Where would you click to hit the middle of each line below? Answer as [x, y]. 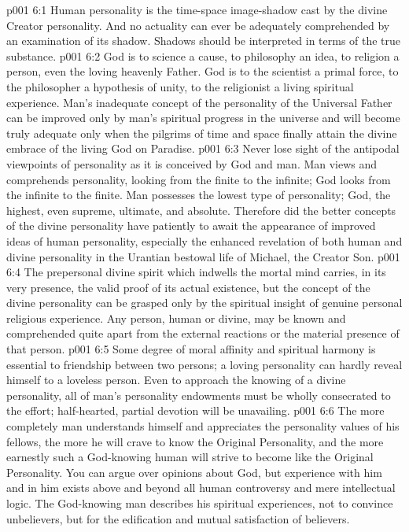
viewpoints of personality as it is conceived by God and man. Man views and [192, 163]
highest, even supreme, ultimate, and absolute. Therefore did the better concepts [201, 210]
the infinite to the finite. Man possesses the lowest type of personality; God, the [199, 195]
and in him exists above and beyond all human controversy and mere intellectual [201, 488]
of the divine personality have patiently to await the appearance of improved [191, 225]
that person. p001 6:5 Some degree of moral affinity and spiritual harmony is [191, 349]
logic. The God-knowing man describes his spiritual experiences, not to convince [200, 503]
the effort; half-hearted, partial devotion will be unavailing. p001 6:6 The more [195, 410]
